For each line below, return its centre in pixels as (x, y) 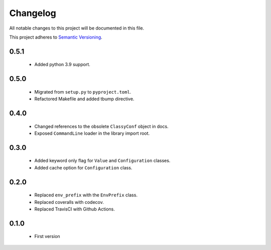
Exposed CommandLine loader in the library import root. (92, 133)
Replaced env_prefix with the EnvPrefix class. (86, 195)
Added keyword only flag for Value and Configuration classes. (102, 161)
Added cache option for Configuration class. (83, 167)
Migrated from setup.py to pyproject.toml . (83, 92)
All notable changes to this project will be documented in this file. (77, 28)
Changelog (33, 13)
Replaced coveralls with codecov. (69, 202)
